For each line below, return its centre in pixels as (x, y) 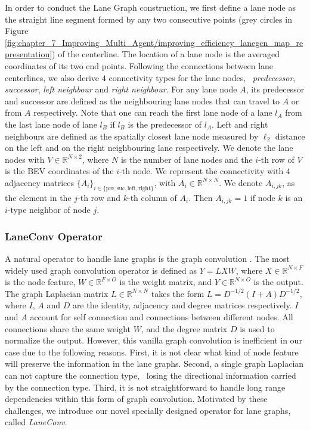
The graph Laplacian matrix (57, 293)
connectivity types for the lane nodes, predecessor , (202, 77)
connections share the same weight (68, 328)
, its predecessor (275, 89)
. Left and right (240, 124)
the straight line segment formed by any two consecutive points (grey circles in (148, 19)
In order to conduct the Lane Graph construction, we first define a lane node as (150, 7)
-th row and (99, 197)
